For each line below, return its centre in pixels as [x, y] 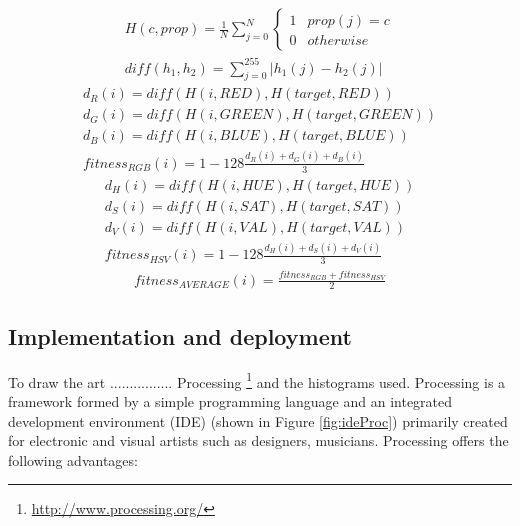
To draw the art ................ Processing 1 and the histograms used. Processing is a [257, 380]
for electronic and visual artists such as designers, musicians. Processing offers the [258, 440]
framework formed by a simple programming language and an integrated [230, 400]
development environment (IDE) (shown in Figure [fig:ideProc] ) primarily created [258, 420]
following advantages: [73, 459]
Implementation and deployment [180, 335]
